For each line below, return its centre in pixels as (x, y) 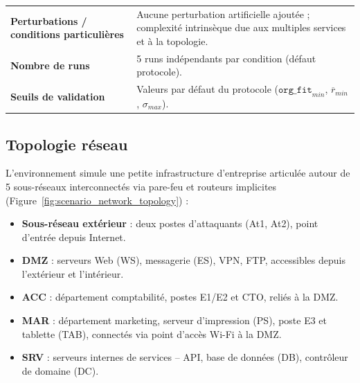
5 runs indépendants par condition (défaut (226, 58)
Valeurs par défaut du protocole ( (208, 89)
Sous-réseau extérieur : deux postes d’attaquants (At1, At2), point (170, 223)
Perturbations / (49, 20)
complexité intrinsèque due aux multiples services (241, 27)
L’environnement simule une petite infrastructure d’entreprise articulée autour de (178, 173)
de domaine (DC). (60, 370)
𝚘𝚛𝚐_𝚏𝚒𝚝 (295, 90)
